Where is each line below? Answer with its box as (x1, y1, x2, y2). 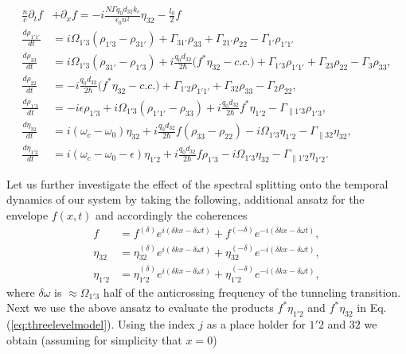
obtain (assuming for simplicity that (6, 331, 182, 348)
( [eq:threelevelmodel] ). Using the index (6, 316, 195, 333)
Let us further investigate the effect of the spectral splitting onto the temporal (6, 175, 388, 192)
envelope (6, 207, 49, 224)
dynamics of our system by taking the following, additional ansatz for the (6, 191, 365, 208)
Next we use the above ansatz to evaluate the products (6, 299, 274, 316)
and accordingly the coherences (96, 207, 248, 224)
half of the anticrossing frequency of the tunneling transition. (103, 283, 401, 300)
